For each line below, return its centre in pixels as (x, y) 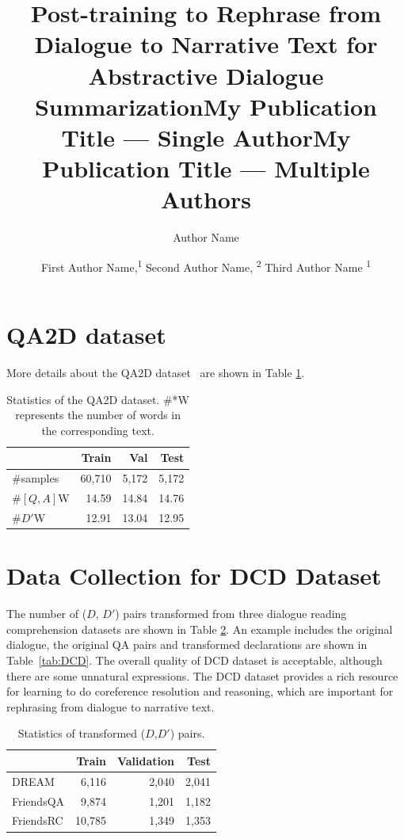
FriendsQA (38, 801)
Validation (146, 760)
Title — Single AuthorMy (206, 137)
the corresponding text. (98, 430)
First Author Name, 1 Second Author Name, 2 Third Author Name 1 (206, 265)
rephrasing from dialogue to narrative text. (111, 706)
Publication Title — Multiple (206, 168)
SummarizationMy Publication (206, 106)
